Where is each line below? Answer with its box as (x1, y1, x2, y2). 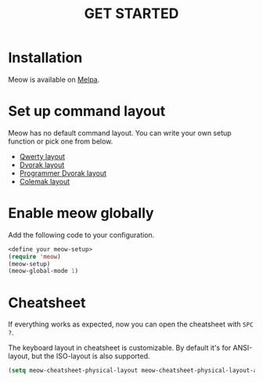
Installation (8, 49, 83, 67)
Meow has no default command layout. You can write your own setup (8, 128, 232, 137)
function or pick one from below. (8, 136, 113, 146)
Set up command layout (8, 103, 166, 120)
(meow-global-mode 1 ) (8, 267, 79, 275)
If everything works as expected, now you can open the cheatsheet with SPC (8, 319, 254, 329)
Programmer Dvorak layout (19, 168, 107, 177)
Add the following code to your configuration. (8, 230, 155, 239)
